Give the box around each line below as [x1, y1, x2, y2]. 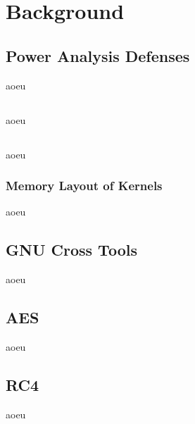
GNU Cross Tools [6, 239, 137, 261]
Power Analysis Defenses [6, 44, 190, 66]
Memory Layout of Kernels [6, 177, 163, 194]
